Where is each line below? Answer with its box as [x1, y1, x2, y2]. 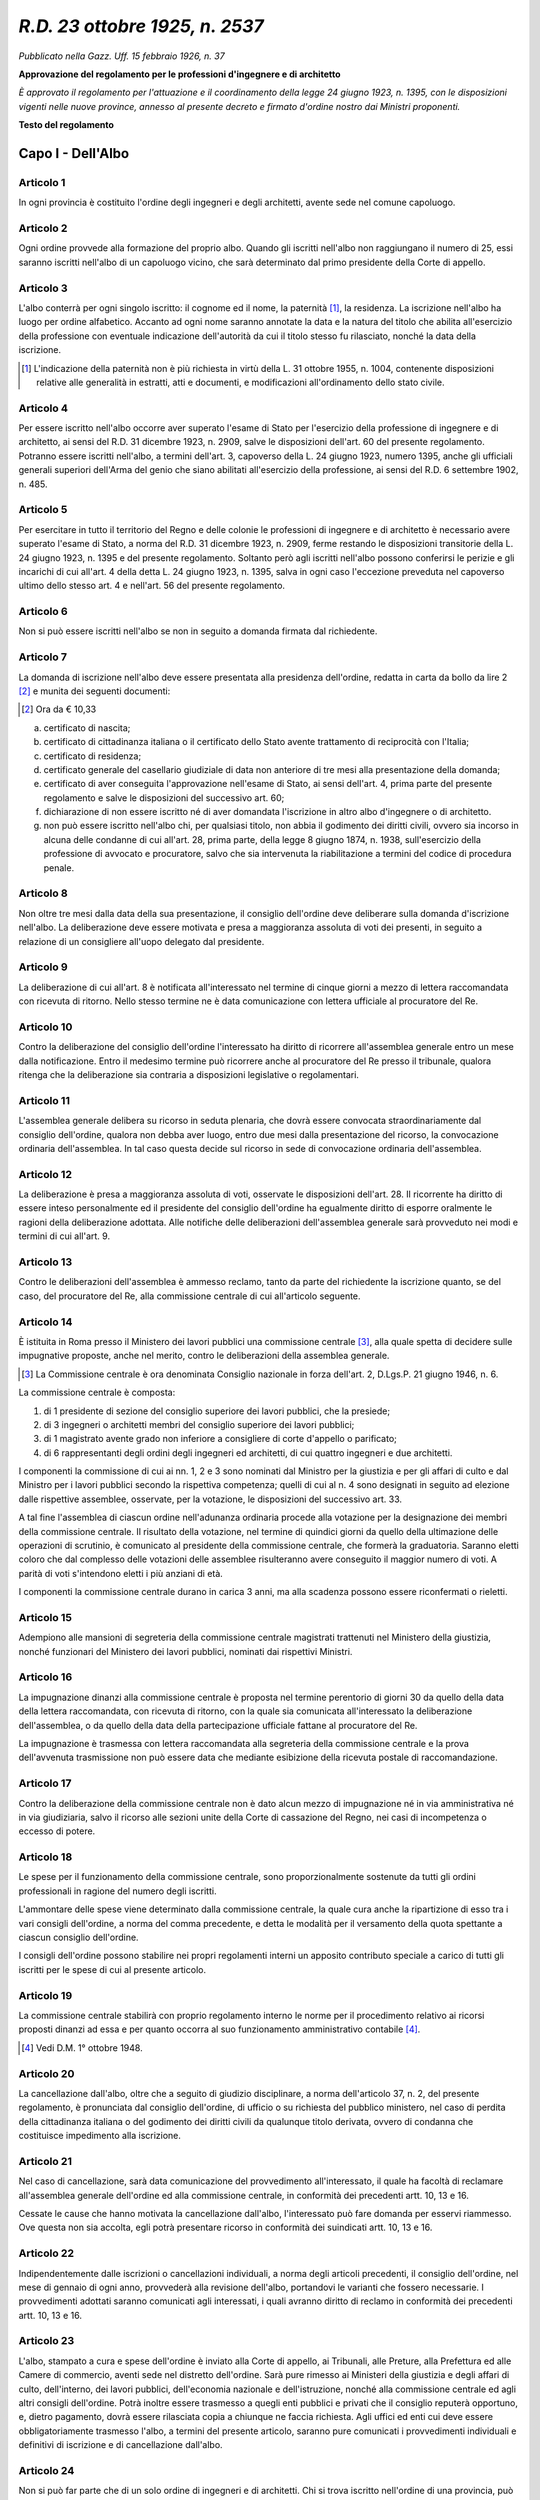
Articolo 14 [18, 1315, 73, 1329]
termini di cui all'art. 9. [18, 1230, 110, 1242]
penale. [43, 861, 75, 874]
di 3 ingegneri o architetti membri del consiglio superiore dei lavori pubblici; [43, 1418, 355, 1430]
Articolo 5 [18, 503, 68, 517]
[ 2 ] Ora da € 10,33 [21, 703, 97, 715]
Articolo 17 [18, 1776, 72, 1790]
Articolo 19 [18, 1988, 73, 2002]
